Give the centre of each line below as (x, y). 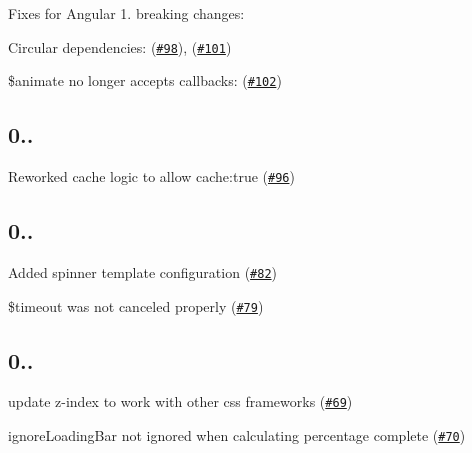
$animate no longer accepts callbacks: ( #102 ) (145, 80)
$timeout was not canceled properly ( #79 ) (136, 305)
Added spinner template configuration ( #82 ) (143, 271)
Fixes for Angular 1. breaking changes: (126, 13)
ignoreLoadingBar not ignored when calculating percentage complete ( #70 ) (237, 435)
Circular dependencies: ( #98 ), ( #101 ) (120, 46)
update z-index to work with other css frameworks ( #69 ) (180, 401)
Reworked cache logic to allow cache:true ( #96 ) (151, 176)
